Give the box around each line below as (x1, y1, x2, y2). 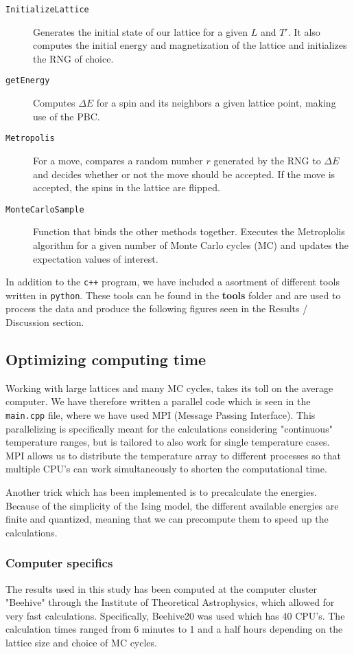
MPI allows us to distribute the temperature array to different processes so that (5, 448, 342, 462)
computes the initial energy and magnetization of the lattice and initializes (33, 38, 347, 52)
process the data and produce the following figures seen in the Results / (5, 301, 308, 316)
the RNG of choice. (33, 51, 114, 65)
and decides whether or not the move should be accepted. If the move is (33, 166, 335, 181)
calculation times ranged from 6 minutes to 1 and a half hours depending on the (5, 622, 343, 636)
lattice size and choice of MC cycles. (5, 635, 157, 650)
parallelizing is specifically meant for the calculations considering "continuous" (5, 421, 333, 435)
